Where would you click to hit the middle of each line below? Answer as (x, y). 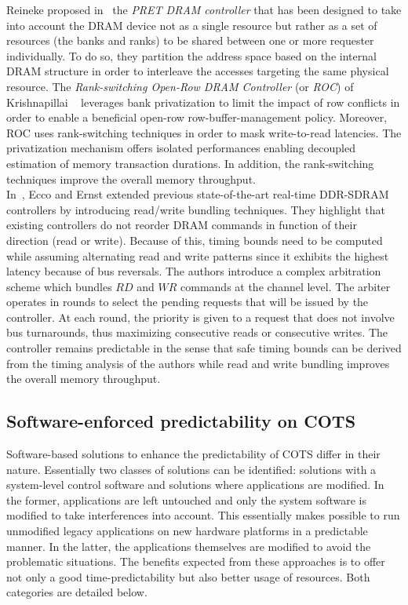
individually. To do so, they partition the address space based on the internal (191, 55)
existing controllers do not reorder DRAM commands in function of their (182, 225)
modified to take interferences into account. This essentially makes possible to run (203, 515)
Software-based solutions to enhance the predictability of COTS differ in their (193, 454)
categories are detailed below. (77, 592)
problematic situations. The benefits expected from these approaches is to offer (196, 561)
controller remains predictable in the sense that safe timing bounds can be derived (204, 348)
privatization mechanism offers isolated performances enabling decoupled (181, 148)
